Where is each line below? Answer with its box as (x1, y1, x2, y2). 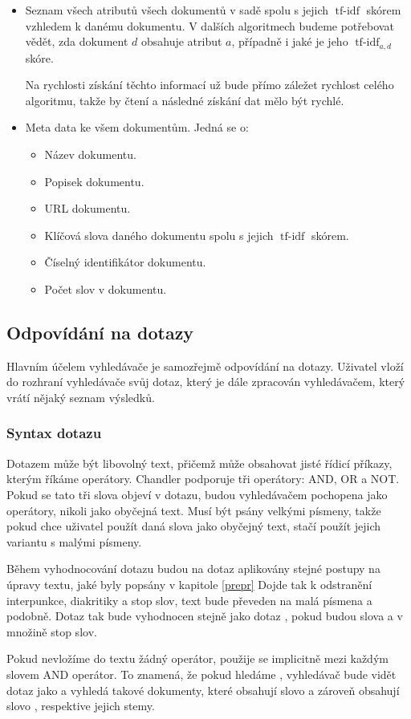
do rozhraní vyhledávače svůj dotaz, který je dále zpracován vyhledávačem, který (6, 373, 405, 390)
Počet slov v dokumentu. (44, 280, 167, 297)
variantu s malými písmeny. (6, 533, 142, 550)
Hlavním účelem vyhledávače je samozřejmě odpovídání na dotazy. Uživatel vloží (6, 357, 404, 374)
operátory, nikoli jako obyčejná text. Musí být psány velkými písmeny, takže (6, 502, 381, 518)
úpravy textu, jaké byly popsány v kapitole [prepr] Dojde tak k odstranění (6, 575, 372, 592)
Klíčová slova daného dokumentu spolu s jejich (44, 226, 274, 243)
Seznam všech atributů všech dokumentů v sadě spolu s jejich (25, 2, 329, 18)
